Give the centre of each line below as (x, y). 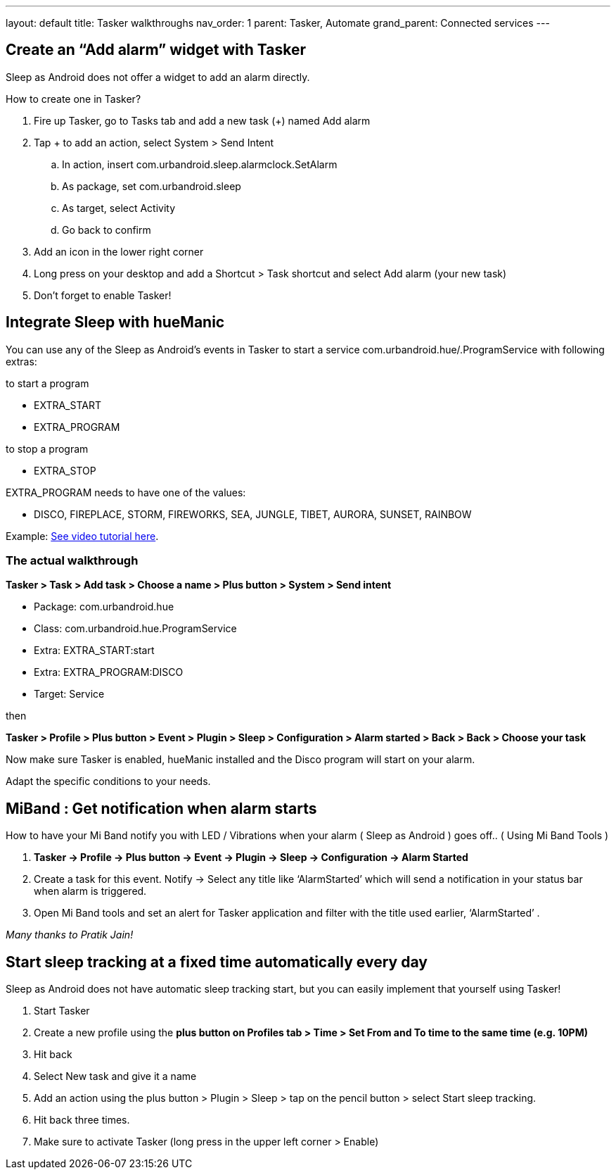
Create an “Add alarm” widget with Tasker (156, 50)
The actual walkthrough (72, 561)
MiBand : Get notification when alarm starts (161, 808)
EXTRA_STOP (65, 470)
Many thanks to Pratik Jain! (70, 935)
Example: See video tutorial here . (82, 536)
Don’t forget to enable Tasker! (103, 295)
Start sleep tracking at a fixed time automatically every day (217, 962)
